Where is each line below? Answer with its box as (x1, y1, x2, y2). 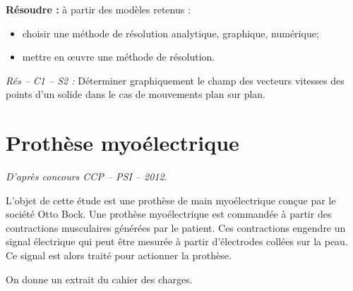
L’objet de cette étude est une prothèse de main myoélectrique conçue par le (6, 192, 336, 207)
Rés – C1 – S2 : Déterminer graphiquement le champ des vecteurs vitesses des (6, 73, 345, 87)
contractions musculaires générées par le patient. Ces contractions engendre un (6, 220, 346, 235)
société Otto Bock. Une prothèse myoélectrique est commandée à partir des (6, 206, 332, 221)
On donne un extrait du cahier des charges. (6, 271, 193, 286)
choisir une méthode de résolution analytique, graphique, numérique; (22, 25, 319, 40)
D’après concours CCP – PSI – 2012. (6, 169, 167, 184)
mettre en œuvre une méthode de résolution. (22, 49, 215, 64)
